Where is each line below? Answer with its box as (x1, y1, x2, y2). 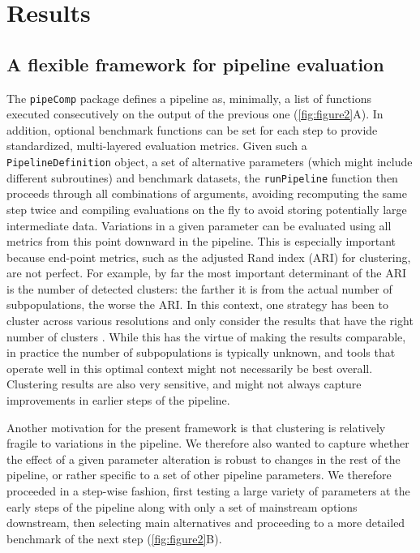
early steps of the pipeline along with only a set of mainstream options (6, 498, 358, 515)
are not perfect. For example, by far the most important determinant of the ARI (6, 264, 407, 281)
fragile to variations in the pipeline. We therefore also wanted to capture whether (6, 435, 409, 452)
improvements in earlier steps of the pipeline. (6, 392, 230, 409)
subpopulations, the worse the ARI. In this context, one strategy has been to (6, 296, 388, 313)
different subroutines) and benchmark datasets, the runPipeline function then (6, 169, 398, 186)
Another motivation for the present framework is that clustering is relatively (6, 418, 386, 435)
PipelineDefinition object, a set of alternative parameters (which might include (6, 153, 413, 170)
